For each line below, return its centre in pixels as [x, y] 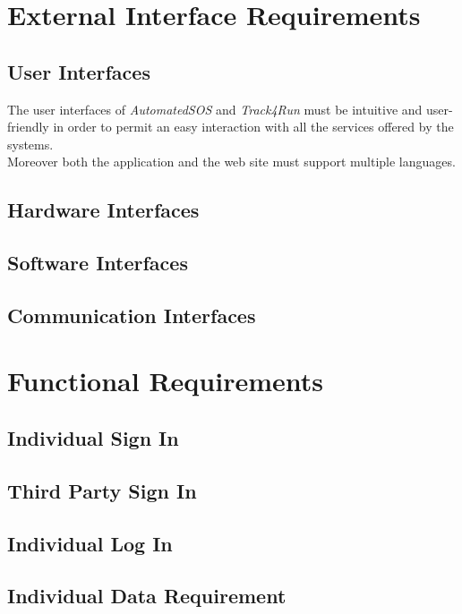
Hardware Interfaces [103, 210]
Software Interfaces [98, 263]
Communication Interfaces [132, 315]
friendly [28, 127]
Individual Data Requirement [147, 596]
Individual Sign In [93, 438]
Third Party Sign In [102, 490]
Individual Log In [90, 543]
